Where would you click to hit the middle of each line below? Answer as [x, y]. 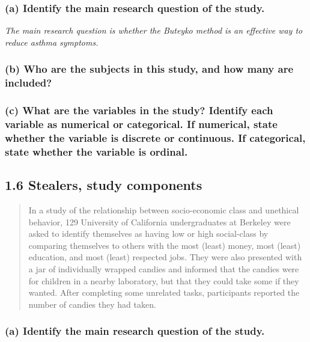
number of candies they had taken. [92, 304]
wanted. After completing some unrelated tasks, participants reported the [164, 292]
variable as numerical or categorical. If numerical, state [141, 124]
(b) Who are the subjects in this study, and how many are [149, 69]
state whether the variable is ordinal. [96, 151]
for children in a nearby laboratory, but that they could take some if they [164, 280]
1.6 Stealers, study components [104, 185]
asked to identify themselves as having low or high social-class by [148, 234]
